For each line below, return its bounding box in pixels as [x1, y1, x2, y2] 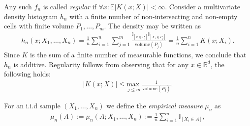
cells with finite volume [4, 21, 74, 31]
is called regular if [43, 1, 96, 11]
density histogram [4, 11, 58, 21]
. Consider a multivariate [165, 1, 240, 11]
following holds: [4, 69, 51, 79]
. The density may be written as [104, 21, 201, 31]
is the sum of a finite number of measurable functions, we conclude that [30, 50, 247, 60]
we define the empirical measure [106, 100, 203, 110]
